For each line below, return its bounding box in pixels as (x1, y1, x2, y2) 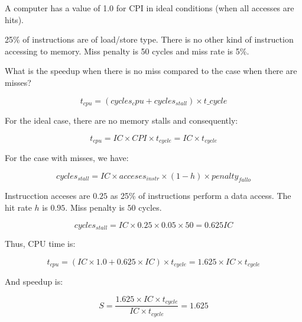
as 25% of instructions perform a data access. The (110, 189, 291, 202)
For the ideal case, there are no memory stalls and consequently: (5, 114, 238, 127)
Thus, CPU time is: (5, 237, 76, 250)
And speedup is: (5, 275, 63, 288)
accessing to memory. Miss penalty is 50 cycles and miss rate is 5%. (5, 44, 249, 57)
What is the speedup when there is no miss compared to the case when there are (5, 65, 297, 77)
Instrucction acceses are (5, 189, 90, 202)
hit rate (5, 201, 32, 214)
